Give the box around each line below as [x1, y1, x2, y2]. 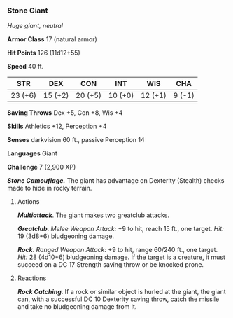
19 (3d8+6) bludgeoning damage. [17, 232, 114, 240]
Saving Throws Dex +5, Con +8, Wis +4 [7, 109, 123, 117]
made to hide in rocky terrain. [7, 184, 92, 193]
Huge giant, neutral [7, 22, 63, 30]
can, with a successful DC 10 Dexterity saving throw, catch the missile [17, 295, 220, 303]
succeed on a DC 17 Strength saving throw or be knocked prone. [17, 261, 204, 269]
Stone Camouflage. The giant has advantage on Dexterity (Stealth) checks [7, 177, 225, 185]
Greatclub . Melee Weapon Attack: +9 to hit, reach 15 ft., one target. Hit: [17, 225, 224, 233]
